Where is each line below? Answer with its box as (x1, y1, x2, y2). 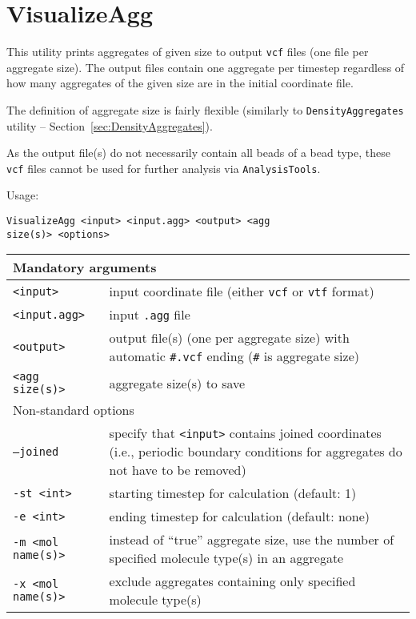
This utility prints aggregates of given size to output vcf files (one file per (6, 43, 369, 60)
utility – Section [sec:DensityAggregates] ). (6, 117, 213, 134)
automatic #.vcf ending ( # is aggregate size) (109, 347, 359, 366)
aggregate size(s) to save (109, 373, 246, 392)
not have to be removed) (109, 460, 246, 480)
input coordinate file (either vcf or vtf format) (109, 282, 374, 301)
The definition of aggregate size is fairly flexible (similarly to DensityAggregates (6, 101, 404, 118)
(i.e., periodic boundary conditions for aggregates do (109, 442, 402, 461)
